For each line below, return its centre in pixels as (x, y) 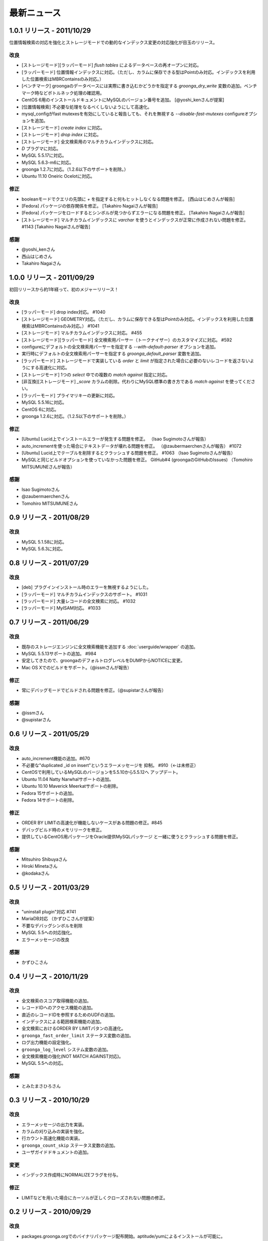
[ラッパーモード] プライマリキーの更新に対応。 (69, 395)
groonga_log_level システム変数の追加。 (66, 1049)
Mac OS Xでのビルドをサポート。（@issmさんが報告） (77, 667)
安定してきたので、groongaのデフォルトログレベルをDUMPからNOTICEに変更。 (103, 661)
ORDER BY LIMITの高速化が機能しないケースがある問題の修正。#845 (92, 823)
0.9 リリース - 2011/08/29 (49, 517)
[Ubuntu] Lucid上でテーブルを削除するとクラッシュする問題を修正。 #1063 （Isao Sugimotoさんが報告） (129, 453)
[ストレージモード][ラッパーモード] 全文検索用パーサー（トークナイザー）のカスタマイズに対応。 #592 (127, 340)
